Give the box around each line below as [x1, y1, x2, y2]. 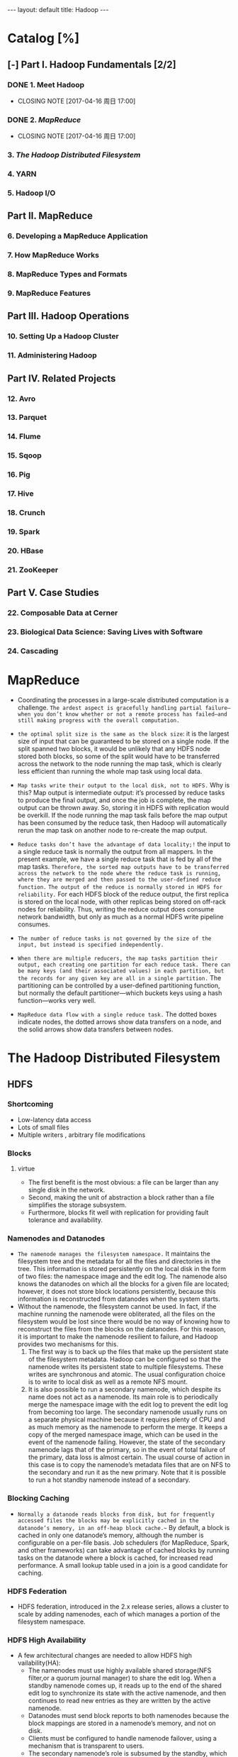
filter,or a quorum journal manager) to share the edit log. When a [28, 1674, 217, 1683]
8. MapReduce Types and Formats [7, 270, 127, 279]
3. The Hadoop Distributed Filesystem [7, 150, 141, 160]
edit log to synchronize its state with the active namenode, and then [28, 1689, 227, 1697]
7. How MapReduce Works [7, 250, 99, 260]
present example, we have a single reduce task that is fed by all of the [17, 855, 222, 863]
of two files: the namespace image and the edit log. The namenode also [17, 1272, 227, 1281]
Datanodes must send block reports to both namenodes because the [28, 1712, 229, 1720]
